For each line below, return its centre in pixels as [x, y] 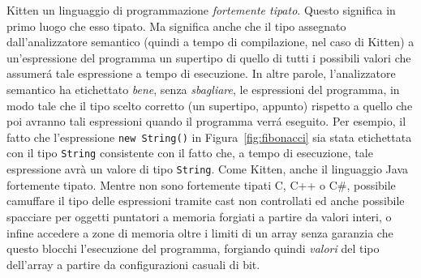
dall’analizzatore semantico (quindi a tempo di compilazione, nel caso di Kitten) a [210, 42]
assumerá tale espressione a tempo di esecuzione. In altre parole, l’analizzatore [201, 73]
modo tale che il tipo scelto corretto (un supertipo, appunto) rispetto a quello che [210, 105]
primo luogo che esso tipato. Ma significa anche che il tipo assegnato [176, 26]
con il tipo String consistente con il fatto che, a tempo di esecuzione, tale [190, 153]
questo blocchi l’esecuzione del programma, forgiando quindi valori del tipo [193, 248]
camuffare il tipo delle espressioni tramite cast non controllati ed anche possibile [206, 201]
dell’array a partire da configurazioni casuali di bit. [133, 264]
